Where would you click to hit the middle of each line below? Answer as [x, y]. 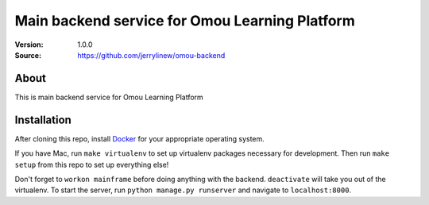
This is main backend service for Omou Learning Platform [109, 97]
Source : [28, 55]
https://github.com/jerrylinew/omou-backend [151, 55]
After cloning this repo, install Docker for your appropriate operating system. [140, 138]
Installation [43, 120]
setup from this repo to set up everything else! [92, 164]
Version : [29, 44]
